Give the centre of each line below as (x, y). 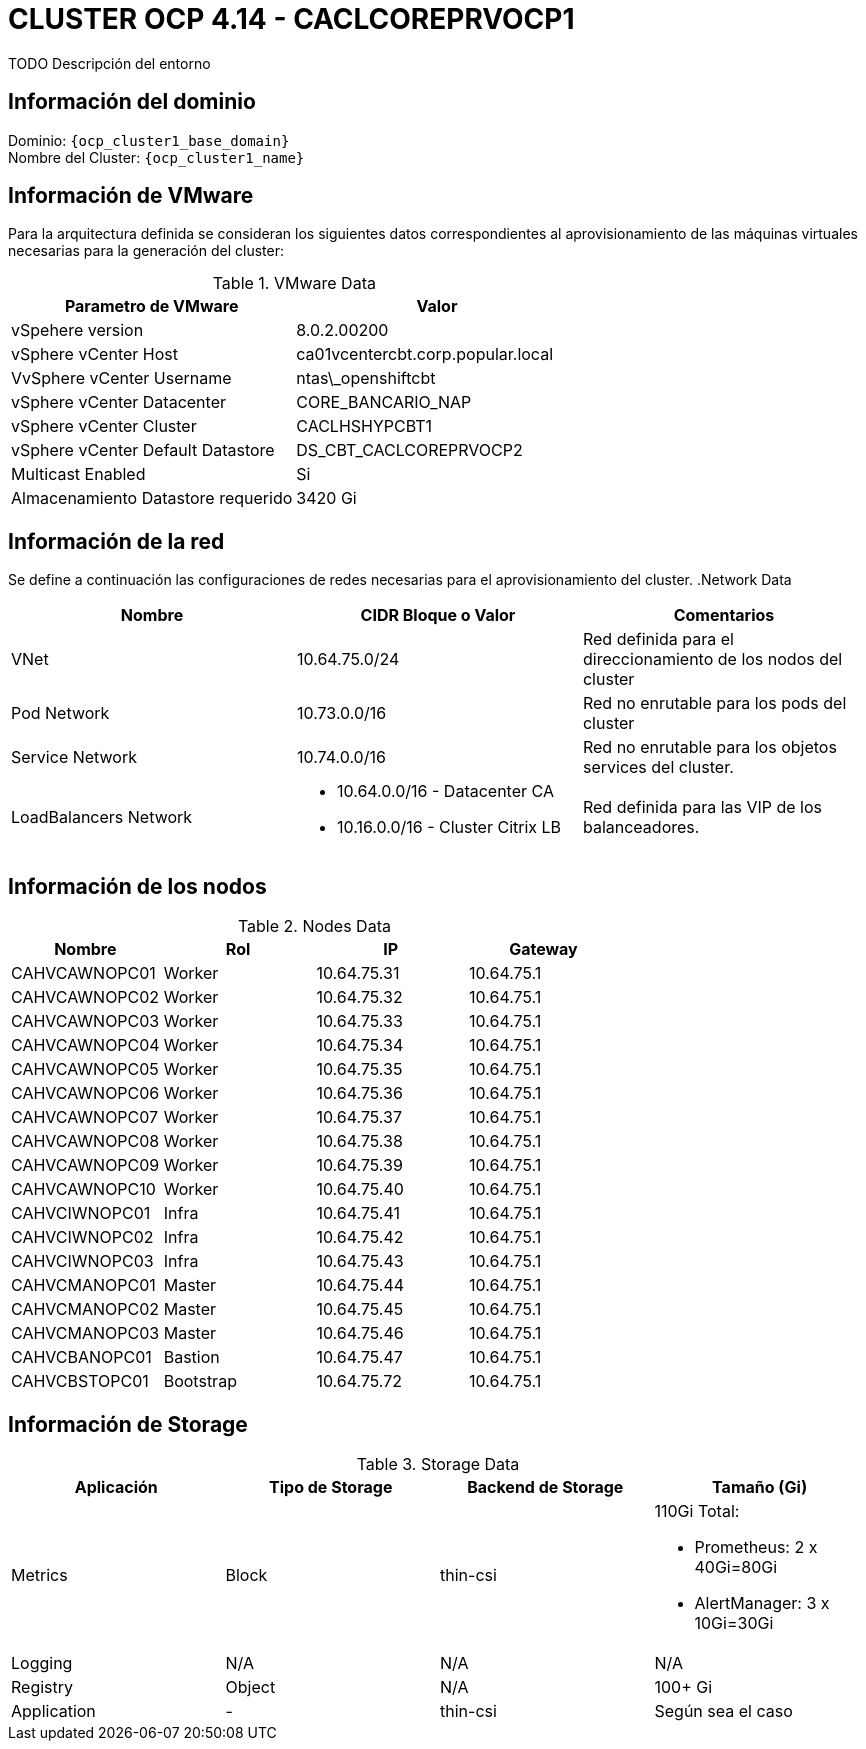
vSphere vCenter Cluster (104, 426)
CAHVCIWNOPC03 (82, 1261)
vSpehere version (77, 330)
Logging (42, 1662)
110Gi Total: (697, 1510)
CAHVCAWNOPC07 (85, 1117)
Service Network (74, 757)
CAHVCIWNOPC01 (81, 1213)
